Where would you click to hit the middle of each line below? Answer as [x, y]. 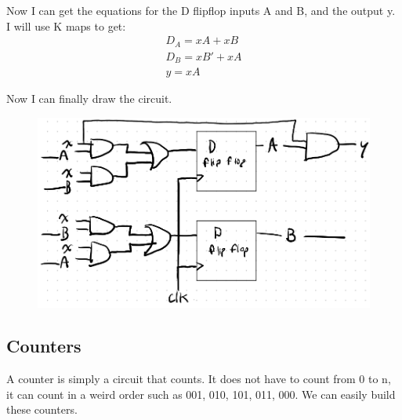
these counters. [42, 409]
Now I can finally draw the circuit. [89, 99]
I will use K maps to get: [66, 26]
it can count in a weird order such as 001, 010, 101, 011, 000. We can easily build [201, 394]
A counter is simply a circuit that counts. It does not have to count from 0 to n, [199, 379]
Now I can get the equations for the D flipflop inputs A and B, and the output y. [201, 10]
